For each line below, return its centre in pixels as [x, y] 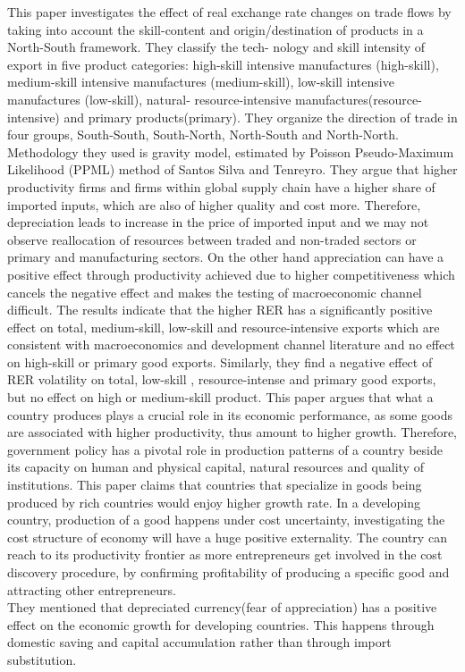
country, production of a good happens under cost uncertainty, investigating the [226, 520]
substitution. [42, 659]
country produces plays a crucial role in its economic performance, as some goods [230, 414]
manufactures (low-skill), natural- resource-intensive [149, 99]
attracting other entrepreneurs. [92, 589]
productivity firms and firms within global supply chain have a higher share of [221, 186]
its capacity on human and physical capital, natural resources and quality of [216, 467]
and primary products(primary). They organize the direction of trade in [261, 117]
